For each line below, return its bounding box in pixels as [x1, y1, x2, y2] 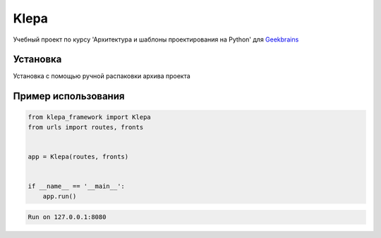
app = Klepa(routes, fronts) [28, 153, 129, 161]
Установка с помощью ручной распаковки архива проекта [13, 72, 190, 80]
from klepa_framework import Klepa [28, 113, 151, 121]
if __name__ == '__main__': [28, 182, 125, 190]
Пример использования [13, 90, 125, 102]
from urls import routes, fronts [28, 123, 144, 131]
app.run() [42, 192, 77, 200]
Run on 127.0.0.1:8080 [28, 213, 107, 221]
